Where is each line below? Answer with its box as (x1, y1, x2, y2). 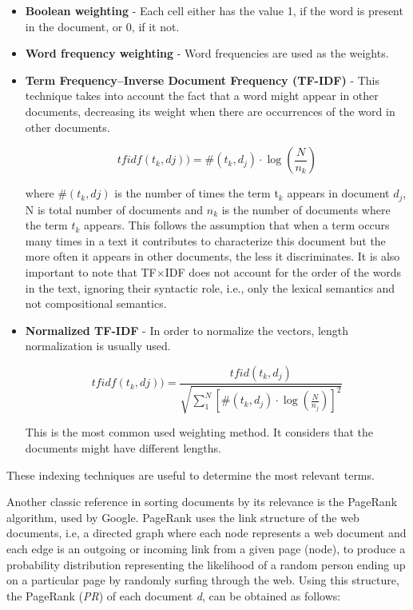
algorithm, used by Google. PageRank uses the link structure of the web (6, 508, 359, 525)
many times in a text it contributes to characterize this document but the (25, 232, 386, 249)
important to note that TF (25, 263, 157, 280)
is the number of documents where (221, 201, 391, 217)
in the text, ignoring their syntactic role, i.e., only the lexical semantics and (25, 279, 395, 296)
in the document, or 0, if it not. (25, 18, 180, 34)
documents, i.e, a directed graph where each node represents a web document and (6, 524, 407, 541)
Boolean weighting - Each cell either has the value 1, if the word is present (25, 2, 403, 18)
